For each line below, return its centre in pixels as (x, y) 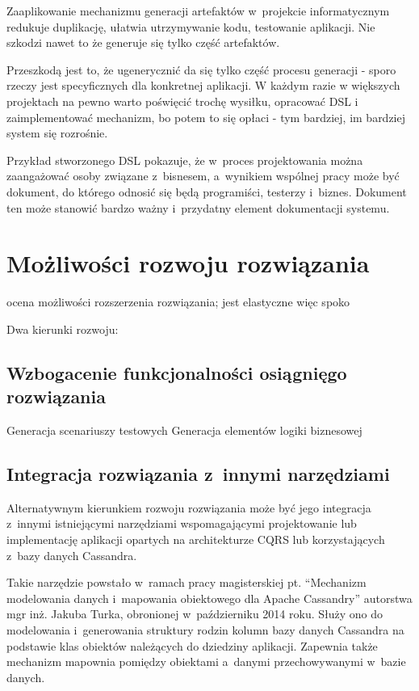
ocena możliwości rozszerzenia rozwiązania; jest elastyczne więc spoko (178, 302)
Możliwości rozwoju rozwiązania (188, 263)
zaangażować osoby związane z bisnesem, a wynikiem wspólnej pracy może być (203, 176)
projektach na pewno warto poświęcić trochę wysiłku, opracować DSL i (182, 101)
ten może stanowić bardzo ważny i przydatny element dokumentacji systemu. (198, 207)
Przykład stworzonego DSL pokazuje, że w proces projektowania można (185, 160)
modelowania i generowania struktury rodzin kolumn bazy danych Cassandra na (205, 629)
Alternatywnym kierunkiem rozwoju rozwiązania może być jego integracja (189, 507)
